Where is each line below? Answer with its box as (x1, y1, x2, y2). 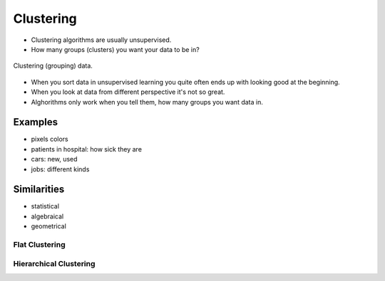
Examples (13, 116, 58, 128)
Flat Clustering (13, 240, 66, 250)
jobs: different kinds (31, 164, 90, 174)
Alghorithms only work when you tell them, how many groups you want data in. (31, 97, 263, 106)
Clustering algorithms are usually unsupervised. (31, 36, 172, 44)
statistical (31, 202, 60, 211)
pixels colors (31, 135, 69, 144)
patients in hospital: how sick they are (31, 144, 143, 153)
